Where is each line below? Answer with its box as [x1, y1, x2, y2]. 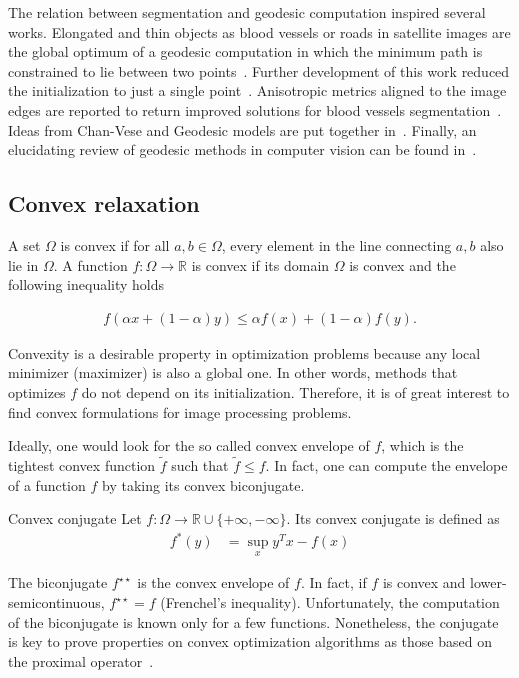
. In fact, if [300, 572, 367, 593]
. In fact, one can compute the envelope [265, 454, 508, 475]
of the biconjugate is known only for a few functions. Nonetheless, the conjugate [8, 611, 499, 632]
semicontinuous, [8, 592, 105, 613]
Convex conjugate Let [8, 508, 142, 529]
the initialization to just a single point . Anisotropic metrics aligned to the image [8, 80, 507, 101]
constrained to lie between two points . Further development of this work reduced [8, 60, 510, 81]
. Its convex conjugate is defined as [286, 508, 500, 529]
